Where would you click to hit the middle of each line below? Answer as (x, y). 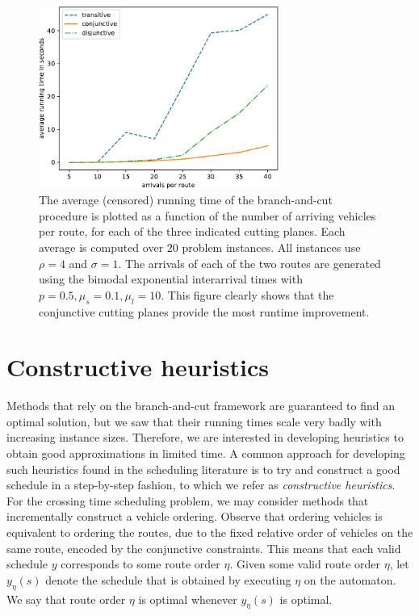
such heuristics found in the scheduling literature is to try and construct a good (203, 469)
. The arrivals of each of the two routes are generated (249, 263)
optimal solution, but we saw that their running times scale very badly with (194, 421)
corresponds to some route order (140, 564)
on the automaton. (350, 579)
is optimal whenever (188, 599)
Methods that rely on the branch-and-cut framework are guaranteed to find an (201, 406)
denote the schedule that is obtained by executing (168, 579)
